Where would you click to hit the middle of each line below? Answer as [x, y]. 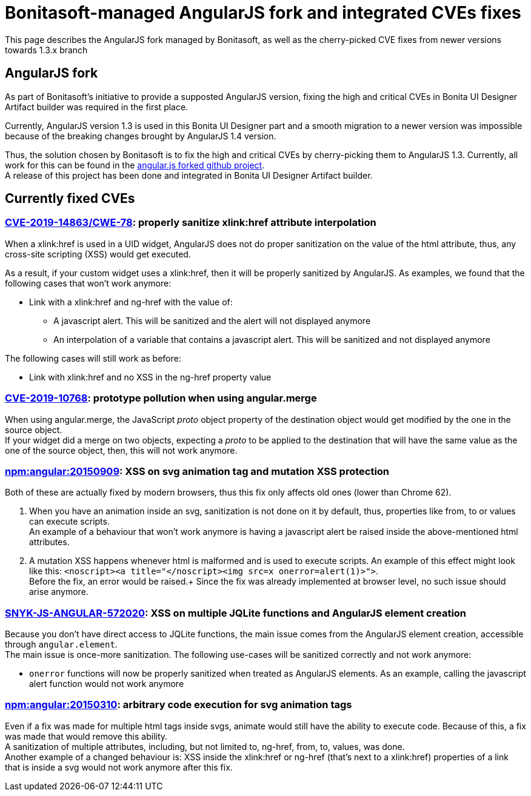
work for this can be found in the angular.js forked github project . [135, 165]
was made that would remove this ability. [86, 736]
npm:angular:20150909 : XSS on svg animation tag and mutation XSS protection [197, 471]
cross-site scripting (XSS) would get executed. [98, 254]
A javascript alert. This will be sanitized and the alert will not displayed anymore [212, 320]
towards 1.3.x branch [46, 50]
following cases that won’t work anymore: [88, 283]
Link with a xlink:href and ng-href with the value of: [131, 302]
